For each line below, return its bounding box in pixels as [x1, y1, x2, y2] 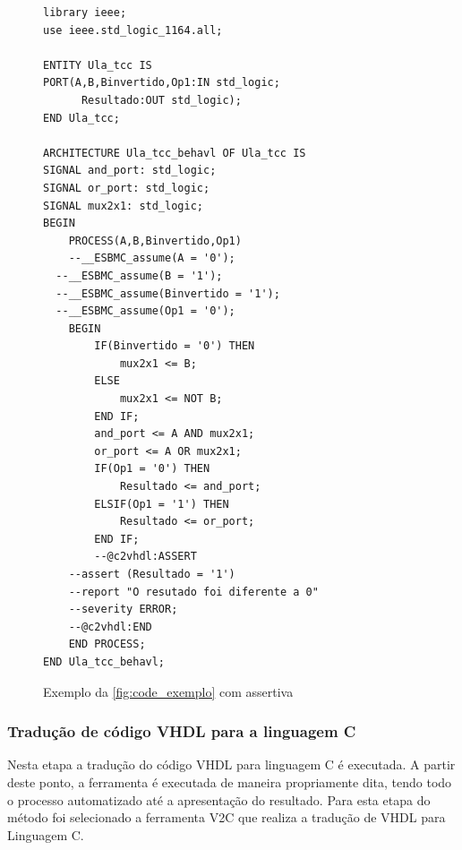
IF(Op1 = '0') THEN [94, 462, 210, 476]
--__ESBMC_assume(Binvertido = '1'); [56, 287, 280, 300]
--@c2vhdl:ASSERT [94, 550, 197, 563]
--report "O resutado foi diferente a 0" [68, 585, 319, 598]
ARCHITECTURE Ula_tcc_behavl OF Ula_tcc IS [43, 146, 306, 159]
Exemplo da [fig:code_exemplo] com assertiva [43, 682, 294, 700]
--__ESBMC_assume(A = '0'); [68, 252, 235, 265]
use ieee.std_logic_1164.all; [43, 23, 223, 37]
